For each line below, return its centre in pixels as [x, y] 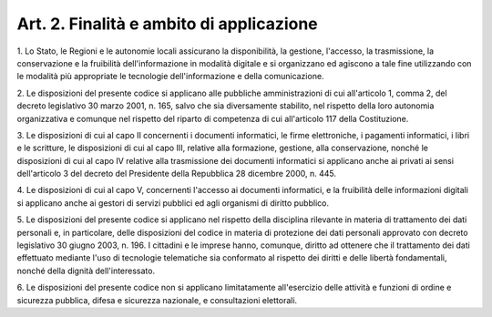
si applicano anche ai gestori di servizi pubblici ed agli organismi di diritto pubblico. [173, 203]
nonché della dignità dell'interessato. [86, 271]
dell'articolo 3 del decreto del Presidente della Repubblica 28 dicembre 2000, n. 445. [177, 174]
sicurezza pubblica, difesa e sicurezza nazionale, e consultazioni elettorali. [157, 300]
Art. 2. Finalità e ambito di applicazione [167, 24]
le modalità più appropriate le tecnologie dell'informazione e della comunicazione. [170, 77]
